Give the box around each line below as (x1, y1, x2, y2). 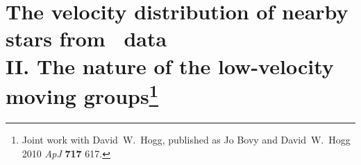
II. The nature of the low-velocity (6, 51, 334, 80)
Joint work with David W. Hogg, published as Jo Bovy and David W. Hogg (22, 132, 351, 147)
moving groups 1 (6, 78, 159, 110)
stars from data (6, 24, 167, 53)
